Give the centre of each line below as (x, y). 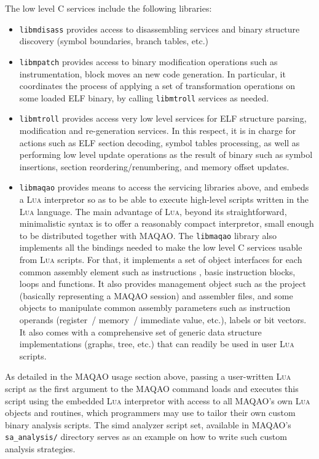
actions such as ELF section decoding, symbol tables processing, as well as (159, 142)
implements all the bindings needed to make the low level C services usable (161, 247)
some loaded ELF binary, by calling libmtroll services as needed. (144, 97)
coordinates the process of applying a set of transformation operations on (157, 86)
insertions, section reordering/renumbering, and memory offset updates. (154, 166)
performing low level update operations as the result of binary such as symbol (166, 155)
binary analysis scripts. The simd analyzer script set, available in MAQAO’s (148, 424)
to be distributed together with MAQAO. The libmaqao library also (148, 235)
